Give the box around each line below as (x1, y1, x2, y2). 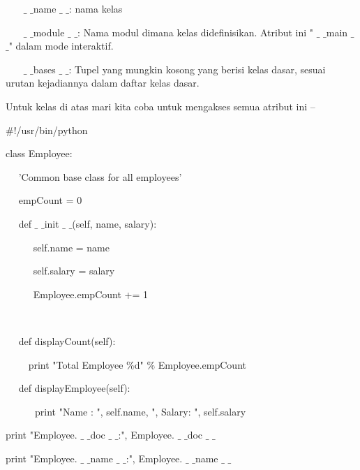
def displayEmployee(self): (18, 381, 130, 395)
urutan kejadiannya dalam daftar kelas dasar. (6, 75, 200, 90)
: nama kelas (69, 1, 123, 15)
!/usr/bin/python (13, 122, 88, 137)
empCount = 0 (18, 193, 82, 207)
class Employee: (6, 146, 73, 161)
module (33, 24, 65, 39)
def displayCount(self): (18, 333, 116, 348)
